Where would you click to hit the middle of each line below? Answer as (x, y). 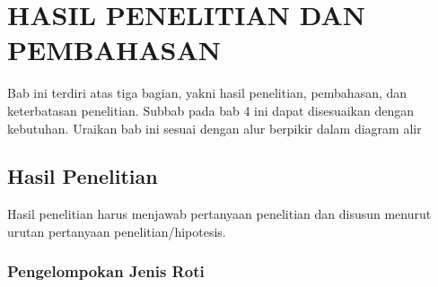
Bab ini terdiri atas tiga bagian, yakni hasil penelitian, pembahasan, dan (207, 93)
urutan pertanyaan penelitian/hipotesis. (117, 231)
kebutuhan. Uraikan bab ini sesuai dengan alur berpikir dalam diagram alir (215, 128)
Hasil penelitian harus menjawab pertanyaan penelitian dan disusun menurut (219, 214)
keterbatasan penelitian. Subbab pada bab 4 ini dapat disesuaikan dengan (211, 110)
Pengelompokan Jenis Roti (106, 271)
